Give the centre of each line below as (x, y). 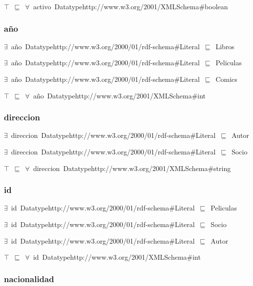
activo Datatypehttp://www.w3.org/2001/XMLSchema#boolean (130, 6)
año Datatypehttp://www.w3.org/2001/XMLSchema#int (119, 95)
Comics (226, 79)
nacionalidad (29, 278)
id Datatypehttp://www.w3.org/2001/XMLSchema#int (117, 257)
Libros (225, 46)
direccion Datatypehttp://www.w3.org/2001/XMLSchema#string (132, 168)
